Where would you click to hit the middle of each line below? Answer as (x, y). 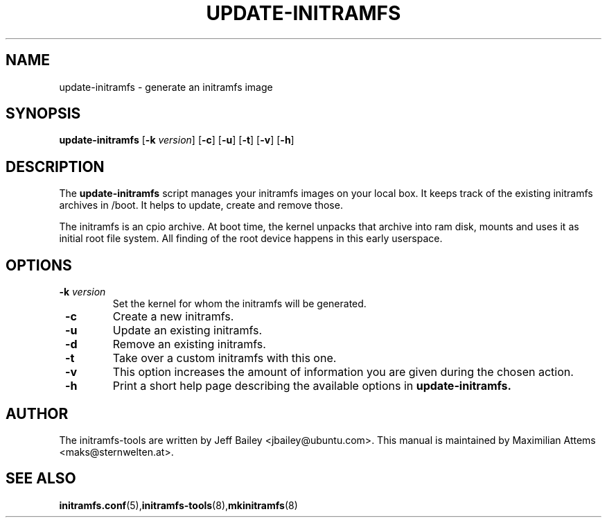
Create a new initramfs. (173, 317)
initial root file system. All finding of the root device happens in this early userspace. (251, 239)
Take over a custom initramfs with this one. (225, 358)
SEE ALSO (41, 479)
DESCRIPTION (55, 166)
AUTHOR (37, 413)
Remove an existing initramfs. (189, 344)
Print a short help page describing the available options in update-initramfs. (312, 386)
